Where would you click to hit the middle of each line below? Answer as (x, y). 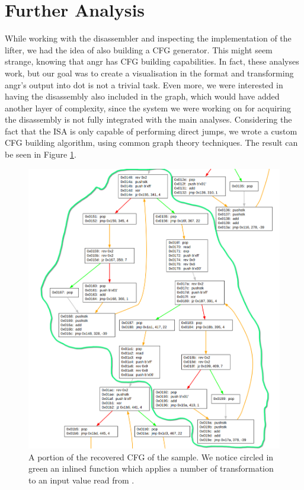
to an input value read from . (81, 480)
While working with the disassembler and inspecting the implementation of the (148, 38)
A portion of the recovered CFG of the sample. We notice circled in (151, 457)
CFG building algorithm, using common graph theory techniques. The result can (151, 142)
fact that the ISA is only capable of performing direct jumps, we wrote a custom (151, 131)
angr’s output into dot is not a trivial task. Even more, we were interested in (144, 84)
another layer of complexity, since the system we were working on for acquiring (148, 108)
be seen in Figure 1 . (41, 154)
